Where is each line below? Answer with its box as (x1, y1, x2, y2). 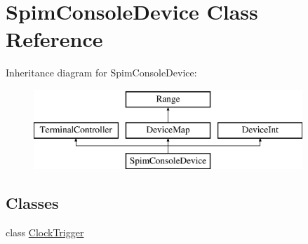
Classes (6, 192, 59, 214)
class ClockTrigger (6, 225, 84, 240)
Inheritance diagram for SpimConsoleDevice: (6, 65, 197, 80)
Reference (6, 25, 103, 53)
